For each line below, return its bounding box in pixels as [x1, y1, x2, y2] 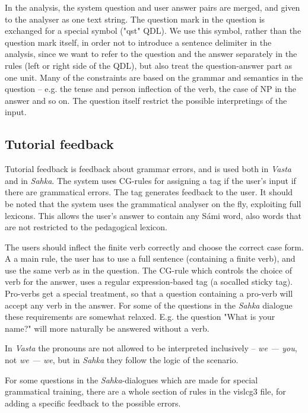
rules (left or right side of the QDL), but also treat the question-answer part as [5, 59, 293, 71]
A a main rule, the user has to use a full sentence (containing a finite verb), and [5, 252, 296, 265]
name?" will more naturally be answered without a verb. [5, 322, 209, 334]
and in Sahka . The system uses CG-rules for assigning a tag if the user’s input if [5, 174, 296, 186]
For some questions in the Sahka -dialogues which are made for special [5, 373, 258, 386]
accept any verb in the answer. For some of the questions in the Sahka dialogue [5, 298, 293, 311]
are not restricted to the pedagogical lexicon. [5, 221, 167, 233]
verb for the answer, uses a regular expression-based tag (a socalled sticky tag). [5, 275, 293, 288]
